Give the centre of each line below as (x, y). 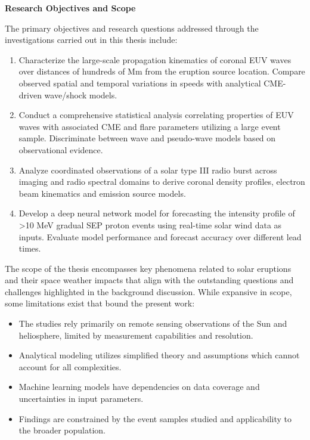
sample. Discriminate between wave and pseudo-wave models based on (147, 138)
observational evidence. (61, 149)
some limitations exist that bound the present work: (100, 303)
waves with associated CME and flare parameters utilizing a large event (150, 126)
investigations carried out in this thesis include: (91, 40)
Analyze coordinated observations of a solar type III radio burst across (148, 170)
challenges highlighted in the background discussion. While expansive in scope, (148, 291)
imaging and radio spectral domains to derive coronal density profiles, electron (162, 182)
